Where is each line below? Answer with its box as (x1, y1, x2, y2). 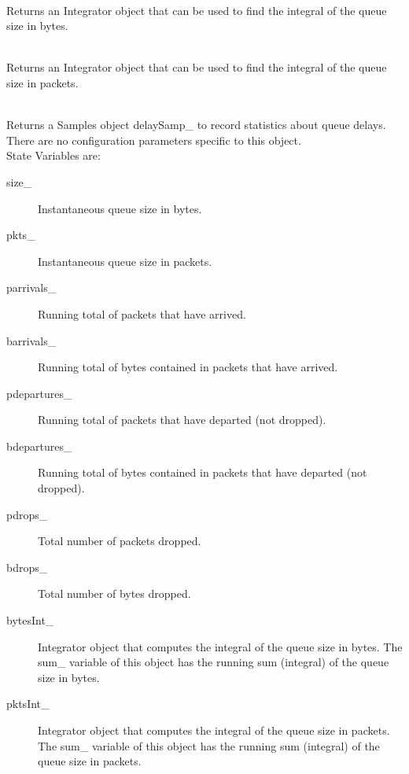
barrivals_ (6, 332, 57, 348)
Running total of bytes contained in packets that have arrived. (38, 359, 338, 375)
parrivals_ (6, 279, 57, 296)
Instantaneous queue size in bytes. (38, 200, 202, 216)
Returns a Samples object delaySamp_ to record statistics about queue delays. (6, 116, 386, 133)
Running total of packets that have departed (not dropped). (38, 411, 326, 428)
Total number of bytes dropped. (38, 585, 191, 602)
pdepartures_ (6, 385, 72, 401)
